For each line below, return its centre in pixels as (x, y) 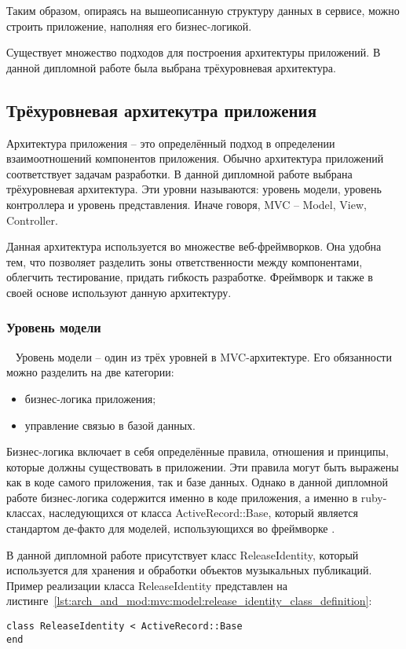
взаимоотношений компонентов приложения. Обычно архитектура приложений (195, 158)
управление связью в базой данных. (110, 425)
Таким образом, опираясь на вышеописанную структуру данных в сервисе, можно (203, 10)
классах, (26, 513)
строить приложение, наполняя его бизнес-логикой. (129, 26)
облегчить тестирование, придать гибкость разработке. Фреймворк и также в (190, 277)
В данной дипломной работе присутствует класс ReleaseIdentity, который (183, 554)
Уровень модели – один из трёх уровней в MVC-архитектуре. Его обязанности (203, 356)
